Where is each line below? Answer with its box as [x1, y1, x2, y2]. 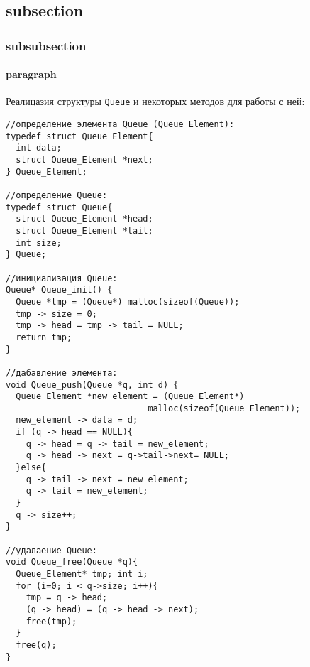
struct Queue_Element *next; [16, 155, 153, 166]
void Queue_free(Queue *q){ [6, 557, 138, 568]
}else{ [16, 462, 47, 473]
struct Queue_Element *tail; [16, 225, 153, 236]
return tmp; [16, 332, 72, 342]
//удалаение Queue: [6, 545, 97, 555]
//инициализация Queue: [6, 273, 118, 283]
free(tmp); [26, 616, 77, 627]
